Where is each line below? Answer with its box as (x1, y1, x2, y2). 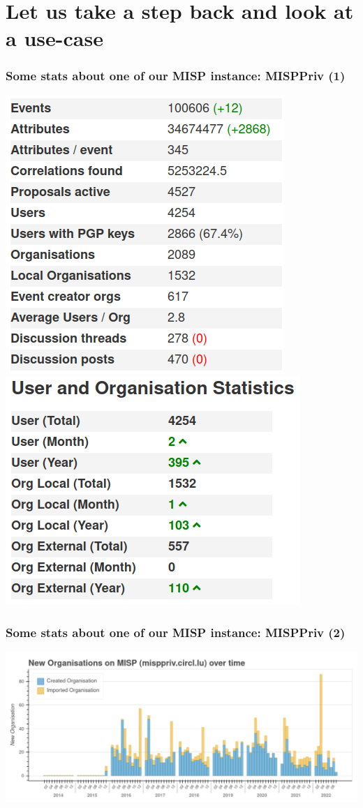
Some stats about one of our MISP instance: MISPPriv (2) (6, 623, 346, 641)
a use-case (6, 24, 103, 52)
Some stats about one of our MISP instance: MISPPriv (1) (6, 67, 346, 84)
